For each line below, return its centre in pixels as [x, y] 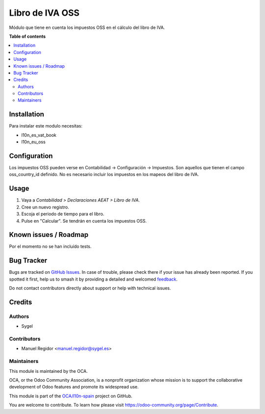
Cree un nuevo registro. [45, 207]
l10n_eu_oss [34, 142]
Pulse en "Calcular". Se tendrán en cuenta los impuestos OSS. [84, 221]
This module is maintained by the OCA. [48, 371]
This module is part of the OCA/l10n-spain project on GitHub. [71, 396]
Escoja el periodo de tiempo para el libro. [63, 214]
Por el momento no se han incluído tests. [50, 246]
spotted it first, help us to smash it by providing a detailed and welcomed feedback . [93, 279]
